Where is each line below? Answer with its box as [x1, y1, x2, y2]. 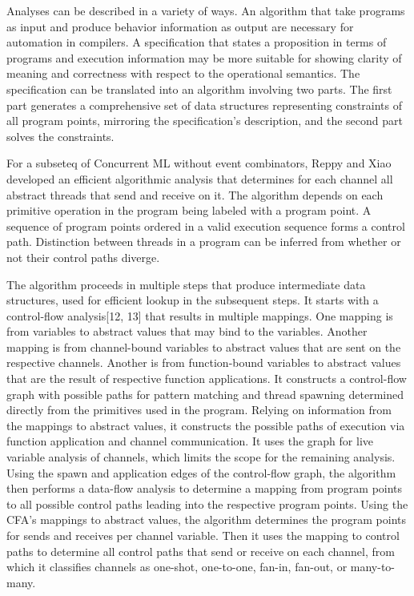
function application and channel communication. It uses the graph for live [6, 433, 373, 449]
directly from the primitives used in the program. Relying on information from [6, 401, 392, 418]
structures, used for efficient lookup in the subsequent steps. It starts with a [6, 292, 379, 308]
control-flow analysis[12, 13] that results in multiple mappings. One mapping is [6, 307, 393, 324]
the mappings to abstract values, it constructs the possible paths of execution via [6, 417, 405, 433]
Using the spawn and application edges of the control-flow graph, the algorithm [6, 464, 396, 481]
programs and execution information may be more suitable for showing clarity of [6, 49, 402, 66]
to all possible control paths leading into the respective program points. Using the [6, 495, 408, 512]
